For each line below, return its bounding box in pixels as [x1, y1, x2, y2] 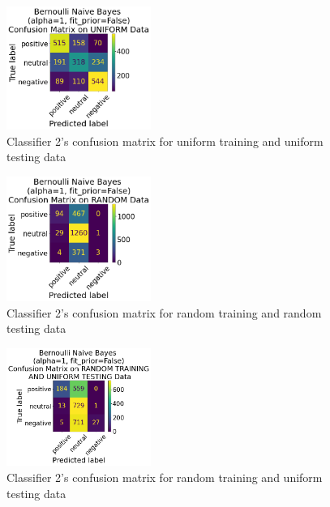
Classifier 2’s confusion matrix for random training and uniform [6, 468, 323, 485]
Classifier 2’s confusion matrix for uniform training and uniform [6, 132, 324, 149]
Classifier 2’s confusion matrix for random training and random [6, 304, 322, 321]
